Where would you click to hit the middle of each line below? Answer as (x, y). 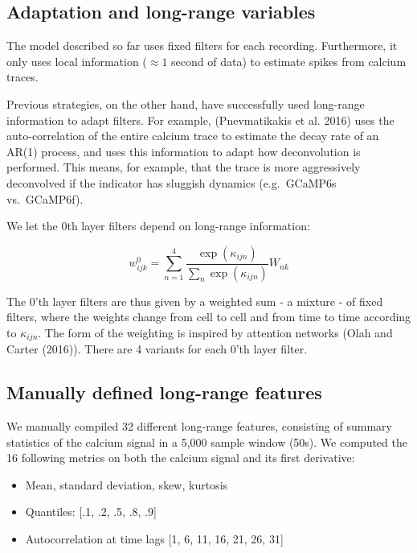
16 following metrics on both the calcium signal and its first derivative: (181, 458)
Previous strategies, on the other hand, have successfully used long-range (186, 103)
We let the (32, 226)
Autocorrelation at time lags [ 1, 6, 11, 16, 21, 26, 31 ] (154, 539)
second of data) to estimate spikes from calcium (289, 61)
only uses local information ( (77, 61)
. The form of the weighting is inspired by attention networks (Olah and (215, 332)
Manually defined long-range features (164, 392)
